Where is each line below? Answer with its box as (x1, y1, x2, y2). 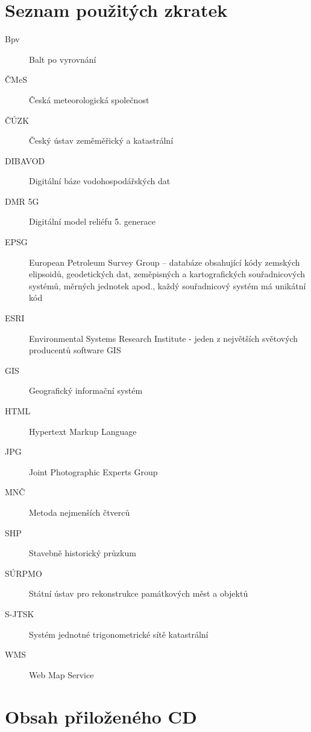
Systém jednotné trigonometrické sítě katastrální (29, 628, 209, 640)
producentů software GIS (29, 344, 121, 356)
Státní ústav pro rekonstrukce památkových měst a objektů (29, 587, 248, 600)
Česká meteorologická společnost (29, 93, 149, 106)
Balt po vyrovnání (29, 53, 96, 65)
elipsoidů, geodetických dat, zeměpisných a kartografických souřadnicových (29, 268, 306, 280)
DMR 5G (5, 194, 39, 207)
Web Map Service (29, 668, 94, 681)
